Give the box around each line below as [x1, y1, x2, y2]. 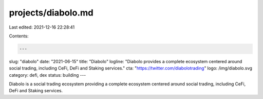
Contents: [9, 33, 29, 39]
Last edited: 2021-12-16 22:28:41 [9, 24, 75, 30]
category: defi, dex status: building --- [9, 72, 86, 78]
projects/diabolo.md [9, 7, 94, 18]
